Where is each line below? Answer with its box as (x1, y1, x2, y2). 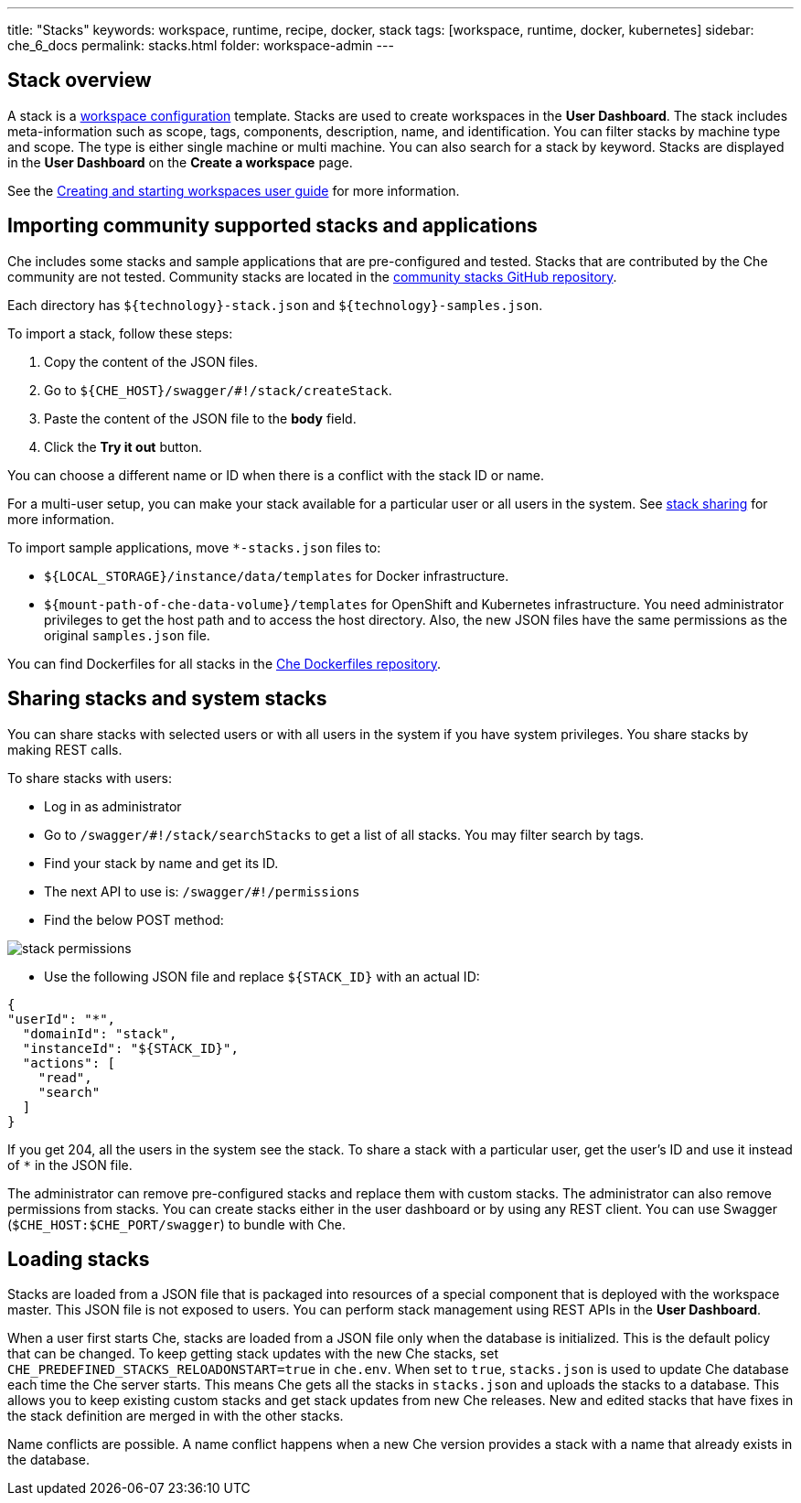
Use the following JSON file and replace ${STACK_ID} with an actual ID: (44, 968, 480, 984)
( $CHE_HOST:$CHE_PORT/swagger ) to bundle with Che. (7, 1216, 347, 1232)
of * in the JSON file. (7, 1156, 133, 1173)
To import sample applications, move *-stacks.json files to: (7, 539, 381, 555)
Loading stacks (7, 1247, 150, 1271)
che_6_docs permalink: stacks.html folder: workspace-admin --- (7, 38, 394, 53)
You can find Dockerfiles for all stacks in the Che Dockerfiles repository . (7, 655, 442, 671)
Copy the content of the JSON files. (44, 353, 258, 370)
